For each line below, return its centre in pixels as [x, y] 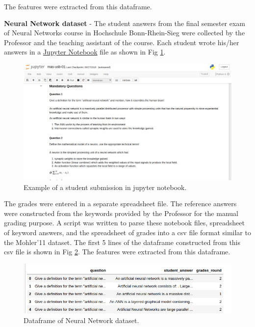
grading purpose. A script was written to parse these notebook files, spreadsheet [124, 223]
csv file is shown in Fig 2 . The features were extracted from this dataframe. [117, 252]
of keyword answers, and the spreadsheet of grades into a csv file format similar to [127, 232]
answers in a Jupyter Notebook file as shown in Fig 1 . [85, 52]
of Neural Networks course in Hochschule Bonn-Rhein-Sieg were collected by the [125, 33]
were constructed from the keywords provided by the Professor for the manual [121, 213]
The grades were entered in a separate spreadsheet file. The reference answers [120, 204]
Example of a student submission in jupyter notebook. [105, 187]
